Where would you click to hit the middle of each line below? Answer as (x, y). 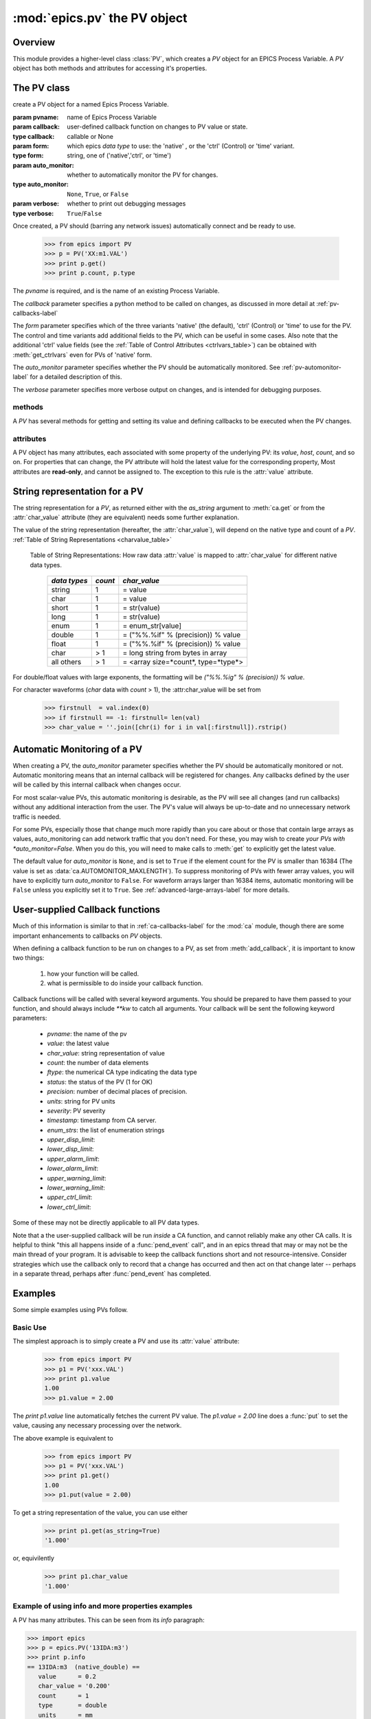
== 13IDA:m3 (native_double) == (83, 1667)
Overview (34, 42)
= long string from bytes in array (175, 653)
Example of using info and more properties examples (102, 1606)
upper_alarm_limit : (73, 1159)
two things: (29, 958)
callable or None (90, 136)
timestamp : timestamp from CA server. (102, 1120)
